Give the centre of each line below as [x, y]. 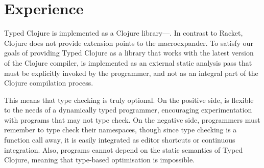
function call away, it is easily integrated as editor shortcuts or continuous [120, 140]
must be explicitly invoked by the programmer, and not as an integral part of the [131, 73]
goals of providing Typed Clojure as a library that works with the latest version [129, 53]
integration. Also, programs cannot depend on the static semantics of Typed [124, 149]
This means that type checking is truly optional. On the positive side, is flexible [129, 100]
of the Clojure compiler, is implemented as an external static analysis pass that [128, 62]
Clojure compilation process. [49, 83]
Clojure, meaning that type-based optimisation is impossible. [100, 160]
